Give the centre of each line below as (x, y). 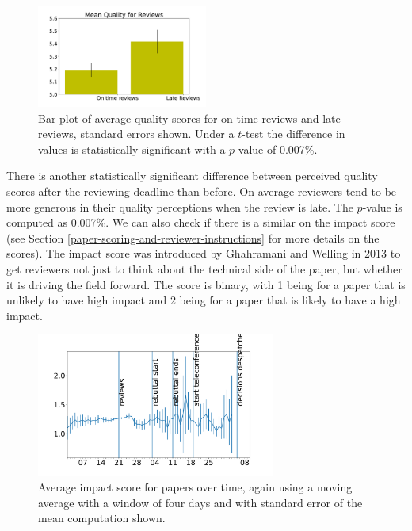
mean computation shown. (102, 518)
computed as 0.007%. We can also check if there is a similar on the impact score (201, 222)
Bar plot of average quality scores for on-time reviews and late (189, 118)
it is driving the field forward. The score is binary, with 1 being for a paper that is (206, 284)
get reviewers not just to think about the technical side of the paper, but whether (204, 269)
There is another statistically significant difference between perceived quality (192, 176)
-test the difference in (294, 134)
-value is (382, 206)
